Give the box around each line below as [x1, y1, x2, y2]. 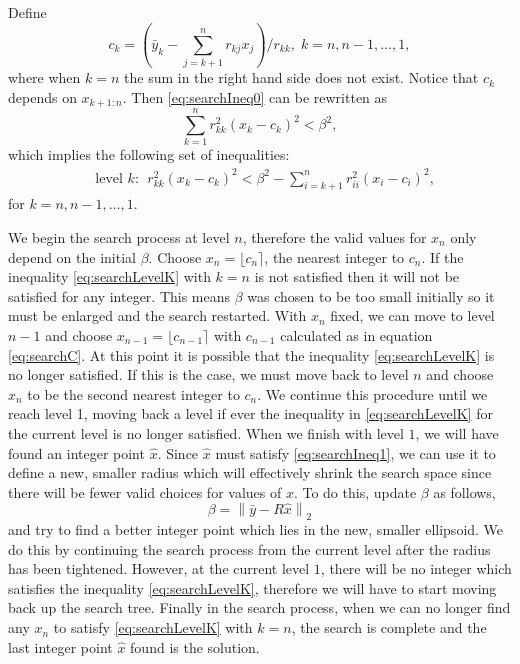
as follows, [433, 481, 496, 502]
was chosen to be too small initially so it [247, 285, 495, 306]
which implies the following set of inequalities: [8, 144, 290, 165]
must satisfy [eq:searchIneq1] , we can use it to [215, 442, 496, 463]
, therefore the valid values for [242, 227, 427, 247]
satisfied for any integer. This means [8, 285, 231, 306]
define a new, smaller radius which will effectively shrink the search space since [8, 462, 492, 483]
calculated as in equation [280, 324, 433, 345]
